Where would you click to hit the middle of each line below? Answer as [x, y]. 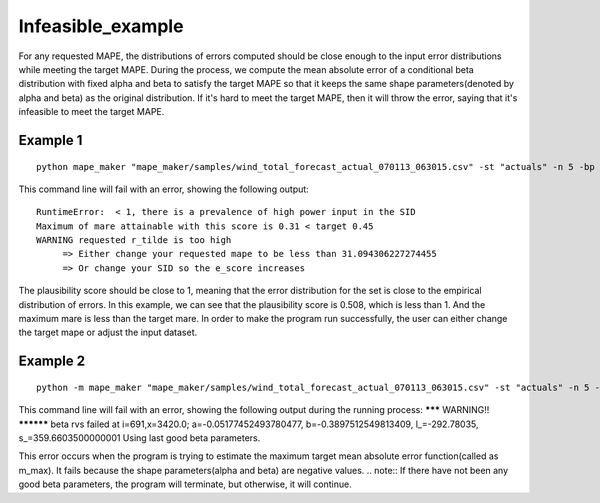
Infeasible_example [101, 26]
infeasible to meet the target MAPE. [91, 112]
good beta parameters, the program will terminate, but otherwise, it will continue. [185, 484]
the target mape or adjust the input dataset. [108, 332]
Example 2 [51, 361]
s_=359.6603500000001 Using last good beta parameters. [139, 438]
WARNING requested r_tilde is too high [134, 240]
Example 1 [50, 140]
